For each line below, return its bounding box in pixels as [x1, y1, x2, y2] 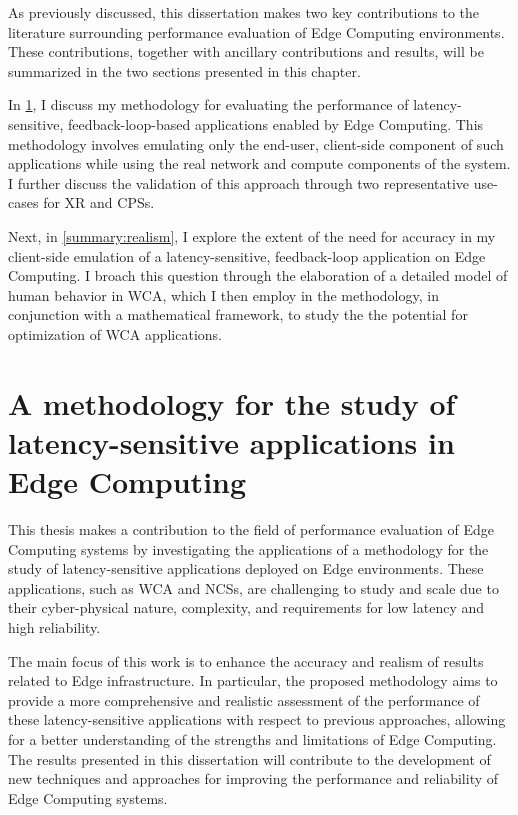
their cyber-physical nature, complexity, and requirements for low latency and [8, 597, 485, 618]
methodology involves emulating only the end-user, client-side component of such [8, 133, 504, 154]
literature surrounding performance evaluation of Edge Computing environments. [8, 21, 505, 42]
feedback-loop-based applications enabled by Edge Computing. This [68, 113, 484, 134]
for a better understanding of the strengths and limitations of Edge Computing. [8, 728, 497, 749]
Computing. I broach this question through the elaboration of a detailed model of [8, 265, 508, 286]
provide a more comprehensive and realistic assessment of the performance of [8, 689, 480, 710]
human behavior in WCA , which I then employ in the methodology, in [8, 284, 439, 305]
